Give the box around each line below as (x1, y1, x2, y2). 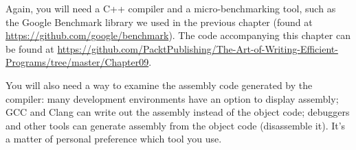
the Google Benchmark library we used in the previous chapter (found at (5, 14, 313, 29)
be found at (5, 41, 54, 55)
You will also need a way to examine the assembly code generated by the (5, 77, 313, 92)
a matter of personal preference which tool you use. (5, 132, 222, 146)
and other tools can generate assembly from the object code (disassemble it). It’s (5, 118, 346, 132)
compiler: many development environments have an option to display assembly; (5, 91, 339, 105)
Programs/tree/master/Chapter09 (5, 55, 149, 69)
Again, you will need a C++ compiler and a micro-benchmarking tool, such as (5, 1, 336, 15)
